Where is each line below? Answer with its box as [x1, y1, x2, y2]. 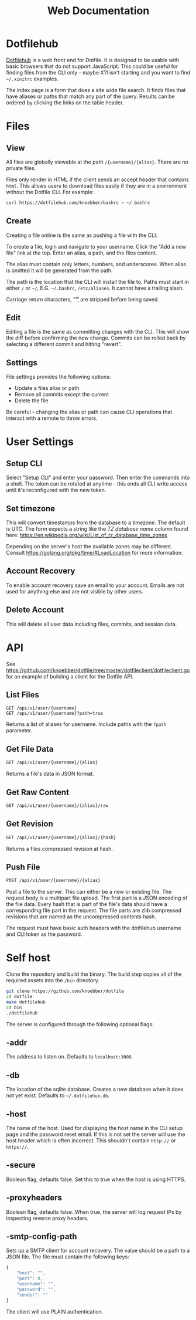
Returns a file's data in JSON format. [6, 770, 95, 778]
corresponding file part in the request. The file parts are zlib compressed [6, 907, 182, 914]
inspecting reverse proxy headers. [6, 1214, 89, 1221]
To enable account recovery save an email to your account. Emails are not [6, 582, 184, 589]
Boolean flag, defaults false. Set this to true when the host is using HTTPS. [6, 1176, 186, 1183]
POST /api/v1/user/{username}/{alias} [6, 878, 101, 884]
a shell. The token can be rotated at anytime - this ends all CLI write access [6, 480, 188, 487]
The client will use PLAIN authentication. [6, 1308, 104, 1315]
